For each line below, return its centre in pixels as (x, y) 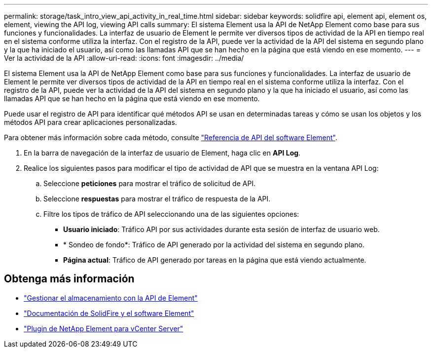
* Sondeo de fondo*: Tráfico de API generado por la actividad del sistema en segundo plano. (214, 245)
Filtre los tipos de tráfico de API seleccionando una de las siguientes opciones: (171, 214)
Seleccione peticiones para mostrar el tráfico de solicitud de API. (150, 183)
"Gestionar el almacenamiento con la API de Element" (111, 298)
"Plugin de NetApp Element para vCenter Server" (104, 328)
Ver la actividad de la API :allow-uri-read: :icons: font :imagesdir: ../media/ (124, 58)
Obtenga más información (69, 279)
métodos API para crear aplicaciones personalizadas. (90, 122)
